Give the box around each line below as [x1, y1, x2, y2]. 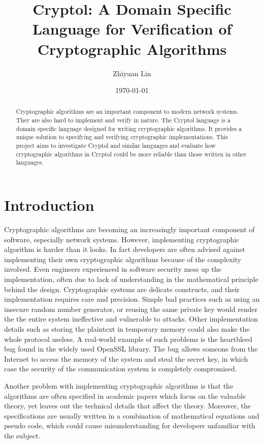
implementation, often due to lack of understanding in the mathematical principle [4, 273, 258, 284]
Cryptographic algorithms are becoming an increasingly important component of [4, 224, 255, 235]
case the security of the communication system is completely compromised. [4, 363, 237, 374]
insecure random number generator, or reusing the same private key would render [4, 303, 258, 314]
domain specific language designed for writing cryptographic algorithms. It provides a [16, 124, 242, 133]
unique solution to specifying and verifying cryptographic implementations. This [16, 133, 228, 141]
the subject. [4, 430, 41, 440]
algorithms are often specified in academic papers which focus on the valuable [4, 390, 246, 401]
